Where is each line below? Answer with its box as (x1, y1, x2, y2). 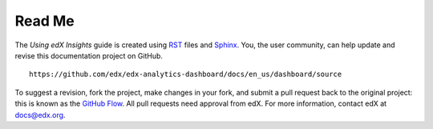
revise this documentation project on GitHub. (14, 50, 164, 60)
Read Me (14, 12, 75, 30)
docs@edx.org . (14, 110, 66, 119)
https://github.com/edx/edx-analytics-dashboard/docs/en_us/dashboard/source (29, 70, 342, 79)
